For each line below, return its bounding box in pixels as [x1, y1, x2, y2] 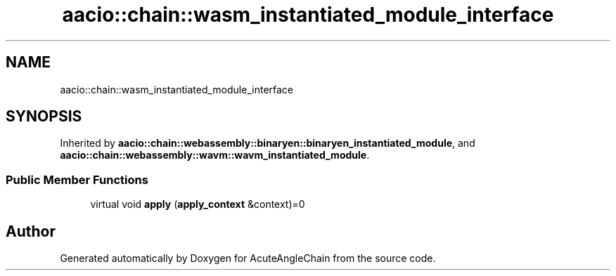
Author [6, 222, 56, 240]
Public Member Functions [6, 172, 148, 187]
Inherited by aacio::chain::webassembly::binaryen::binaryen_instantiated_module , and [60, 137, 475, 150]
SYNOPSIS [6, 107, 82, 126]
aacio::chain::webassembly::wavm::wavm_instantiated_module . [60, 149, 370, 162]
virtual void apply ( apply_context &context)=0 [90, 198, 305, 211]
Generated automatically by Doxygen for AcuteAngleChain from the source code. [60, 252, 436, 265]
